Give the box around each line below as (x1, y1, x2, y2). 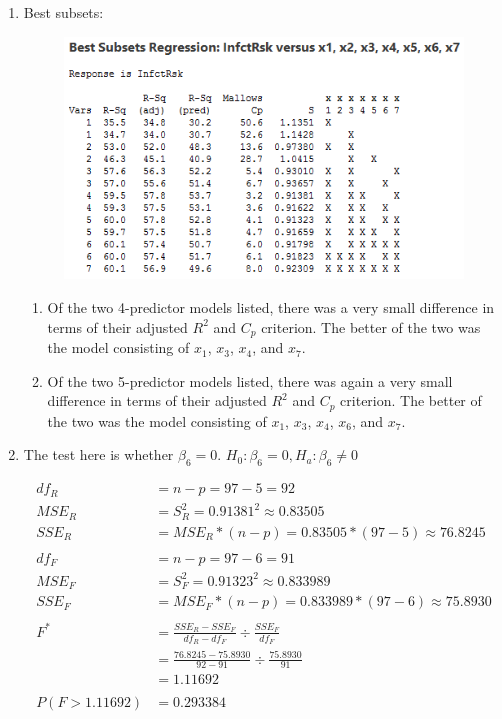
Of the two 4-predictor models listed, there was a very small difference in (47, 297, 495, 318)
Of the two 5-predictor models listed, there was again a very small (47, 370, 453, 391)
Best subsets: (23, 2, 104, 22)
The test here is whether (23, 444, 174, 465)
